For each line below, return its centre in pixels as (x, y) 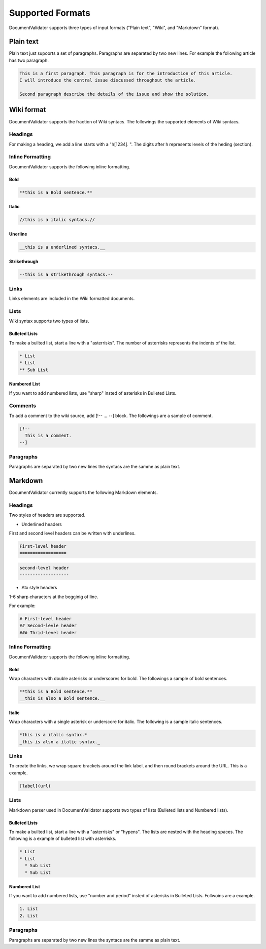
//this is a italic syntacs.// (57, 220)
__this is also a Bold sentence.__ (62, 699)
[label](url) (35, 786)
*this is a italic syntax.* (53, 735)
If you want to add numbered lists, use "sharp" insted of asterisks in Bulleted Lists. (93, 393)
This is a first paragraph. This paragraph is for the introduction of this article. (126, 73)
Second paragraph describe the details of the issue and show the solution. (114, 94)
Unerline (18, 234)
